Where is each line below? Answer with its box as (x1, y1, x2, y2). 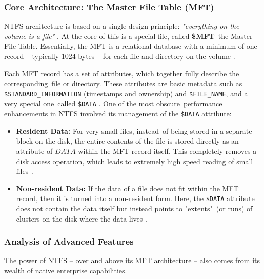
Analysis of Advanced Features (4, 235, 134, 248)
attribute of (16, 145, 53, 156)
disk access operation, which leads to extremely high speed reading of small (16, 155, 253, 166)
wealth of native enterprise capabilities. (4, 265, 127, 275)
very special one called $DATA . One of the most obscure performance (4, 98, 222, 109)
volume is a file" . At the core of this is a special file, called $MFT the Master (4, 30, 253, 41)
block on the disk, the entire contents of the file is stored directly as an (16, 135, 239, 146)
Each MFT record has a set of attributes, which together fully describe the (4, 68, 239, 78)
